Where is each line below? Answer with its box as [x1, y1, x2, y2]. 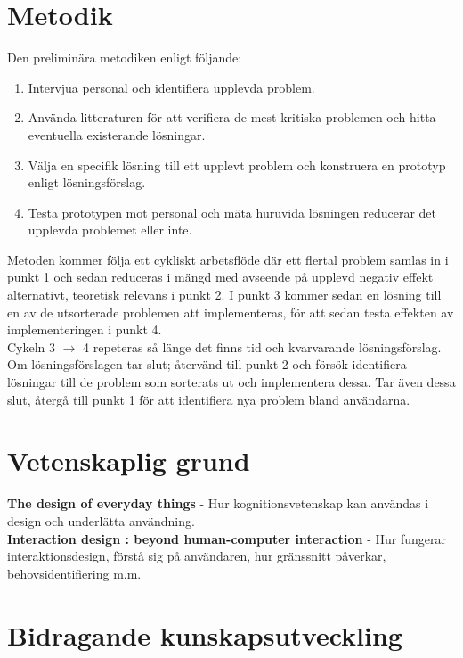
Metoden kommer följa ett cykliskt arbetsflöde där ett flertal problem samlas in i [7, 250, 449, 268]
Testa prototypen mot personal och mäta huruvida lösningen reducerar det [28, 202, 437, 221]
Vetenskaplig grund [7, 442, 250, 479]
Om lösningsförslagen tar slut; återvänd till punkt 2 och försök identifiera [7, 355, 407, 374]
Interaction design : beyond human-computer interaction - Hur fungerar [7, 529, 446, 547]
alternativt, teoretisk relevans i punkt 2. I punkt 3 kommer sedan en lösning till [7, 285, 442, 304]
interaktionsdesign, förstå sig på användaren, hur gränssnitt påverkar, [7, 547, 386, 565]
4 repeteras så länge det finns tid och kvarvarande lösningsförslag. [83, 337, 442, 356]
